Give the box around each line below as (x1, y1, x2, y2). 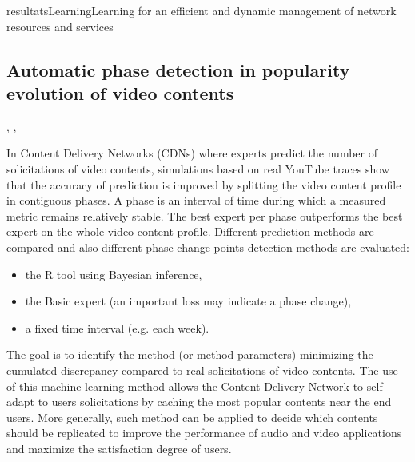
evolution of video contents (6, 80, 234, 105)
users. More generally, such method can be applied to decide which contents (6, 408, 378, 425)
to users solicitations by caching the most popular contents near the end (38, 393, 392, 410)
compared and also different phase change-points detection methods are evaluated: (6, 238, 410, 255)
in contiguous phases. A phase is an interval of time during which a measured (6, 192, 386, 209)
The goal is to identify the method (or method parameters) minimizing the (6, 346, 373, 363)
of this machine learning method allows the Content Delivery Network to (6, 377, 364, 394)
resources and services (6, 18, 114, 34)
